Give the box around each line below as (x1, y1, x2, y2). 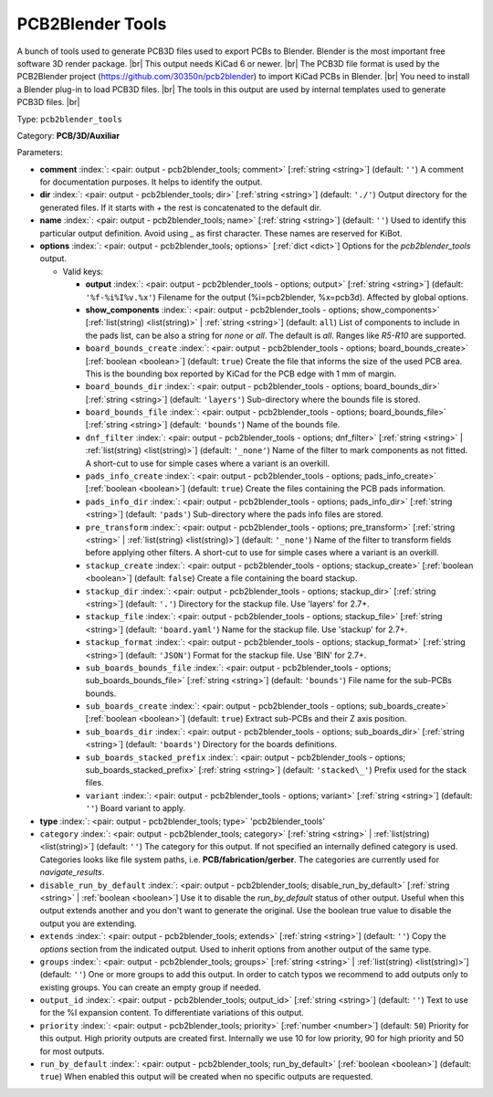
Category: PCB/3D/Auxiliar (16, 130, 121, 141)
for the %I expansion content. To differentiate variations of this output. (39, 1007, 305, 1018)
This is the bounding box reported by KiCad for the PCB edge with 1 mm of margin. (85, 368, 397, 379)
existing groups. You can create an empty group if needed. (39, 982, 262, 993)
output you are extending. (39, 918, 137, 929)
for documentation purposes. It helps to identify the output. (39, 176, 263, 187)
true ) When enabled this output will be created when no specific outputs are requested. (39, 1071, 373, 1082)
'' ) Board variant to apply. (85, 803, 186, 814)
